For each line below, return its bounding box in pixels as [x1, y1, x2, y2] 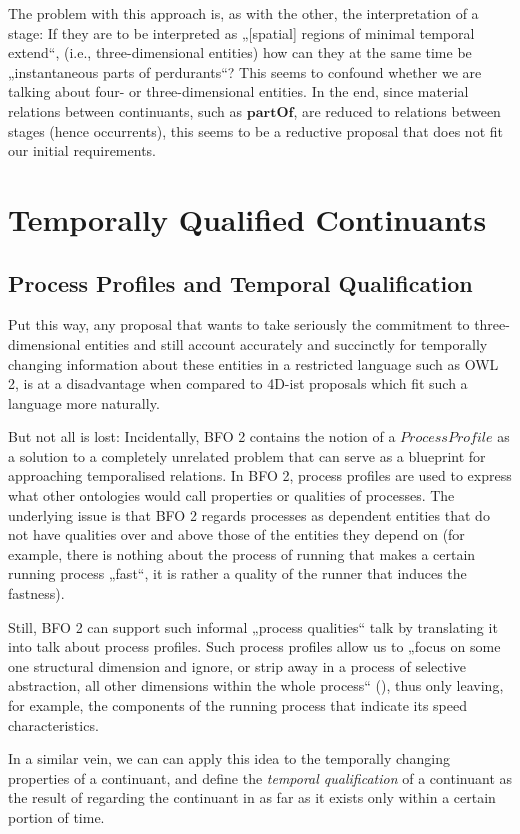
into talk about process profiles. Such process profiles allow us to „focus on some [8, 636, 501, 657]
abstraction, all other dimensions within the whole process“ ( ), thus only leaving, [8, 675, 504, 696]
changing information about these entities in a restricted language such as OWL [8, 353, 499, 374]
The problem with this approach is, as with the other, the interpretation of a [8, 3, 479, 23]
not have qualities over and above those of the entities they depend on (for [8, 524, 465, 545]
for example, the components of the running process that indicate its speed [8, 695, 468, 716]
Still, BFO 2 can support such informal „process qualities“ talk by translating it [8, 616, 498, 637]
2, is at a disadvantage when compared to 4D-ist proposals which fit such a [8, 373, 468, 394]
